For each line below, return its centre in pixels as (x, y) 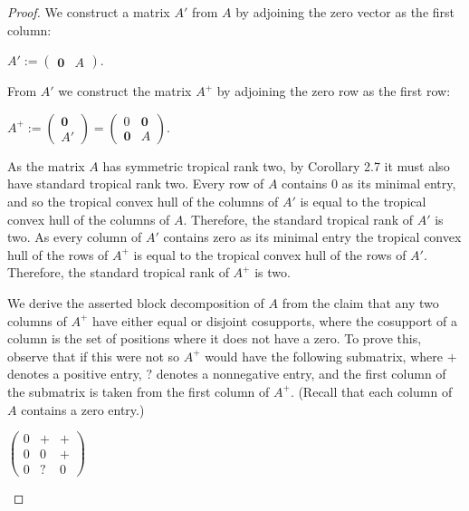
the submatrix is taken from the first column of (139, 391)
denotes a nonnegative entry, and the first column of (301, 374)
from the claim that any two (360, 302)
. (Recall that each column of (371, 391)
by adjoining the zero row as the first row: (334, 91)
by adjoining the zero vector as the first (345, 12)
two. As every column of (75, 237)
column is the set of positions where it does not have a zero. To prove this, (215, 338)
